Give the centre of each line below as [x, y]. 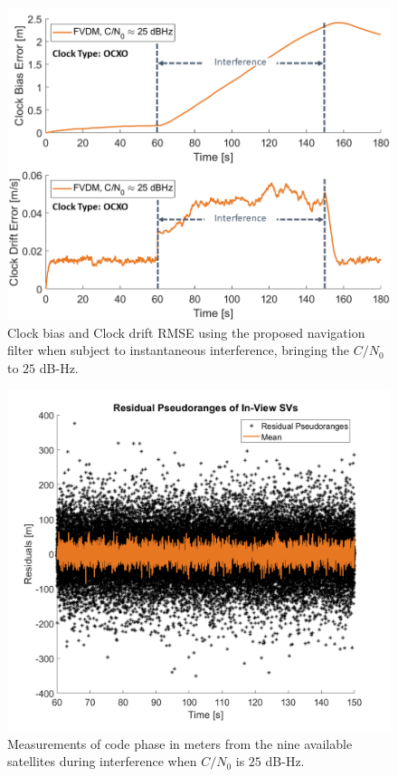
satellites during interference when [102, 761]
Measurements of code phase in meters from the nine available [180, 743]
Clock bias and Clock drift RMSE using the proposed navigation [186, 332]
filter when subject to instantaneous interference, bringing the [179, 350]
